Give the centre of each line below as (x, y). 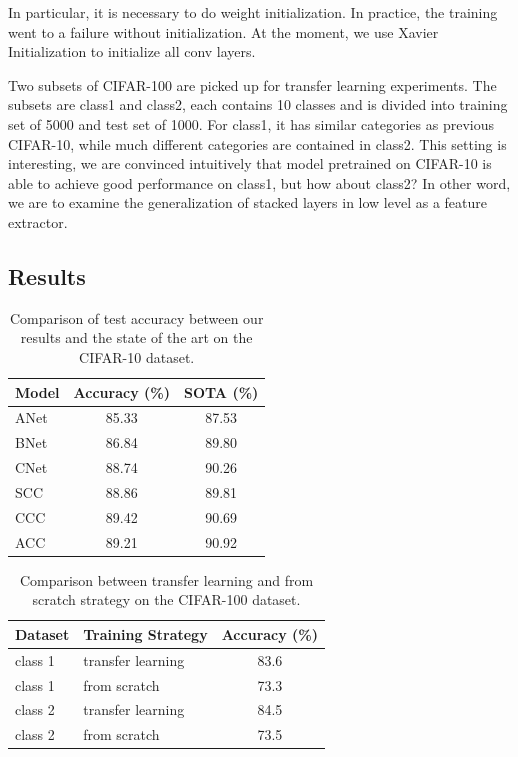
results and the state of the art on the (136, 337)
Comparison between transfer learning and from (166, 579)
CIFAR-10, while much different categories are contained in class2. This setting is (257, 143)
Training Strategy (145, 633)
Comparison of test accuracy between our (136, 317)
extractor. (38, 221)
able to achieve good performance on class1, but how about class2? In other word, (259, 182)
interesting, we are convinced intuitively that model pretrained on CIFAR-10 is (250, 163)
